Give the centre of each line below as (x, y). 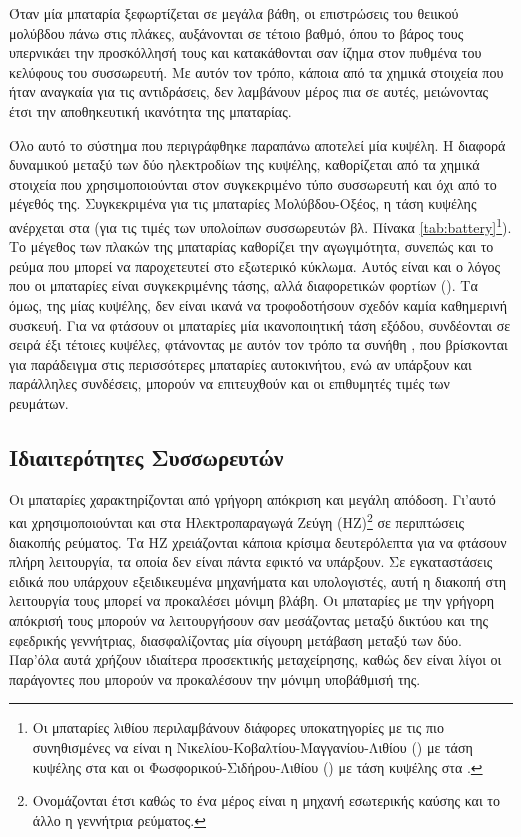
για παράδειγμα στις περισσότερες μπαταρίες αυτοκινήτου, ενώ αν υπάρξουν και (240, 363)
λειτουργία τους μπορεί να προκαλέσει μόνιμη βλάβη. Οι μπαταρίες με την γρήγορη (252, 600)
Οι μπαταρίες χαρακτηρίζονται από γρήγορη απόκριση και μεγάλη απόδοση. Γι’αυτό (252, 498)
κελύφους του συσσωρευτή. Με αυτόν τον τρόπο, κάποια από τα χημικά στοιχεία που (256, 71)
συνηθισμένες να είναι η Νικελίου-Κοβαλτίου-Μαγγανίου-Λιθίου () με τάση (252, 746)
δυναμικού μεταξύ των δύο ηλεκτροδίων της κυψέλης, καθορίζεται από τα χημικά (244, 164)
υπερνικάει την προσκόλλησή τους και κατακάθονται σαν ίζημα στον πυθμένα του (245, 52)
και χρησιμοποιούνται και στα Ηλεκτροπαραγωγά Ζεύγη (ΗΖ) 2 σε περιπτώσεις (236, 520)
